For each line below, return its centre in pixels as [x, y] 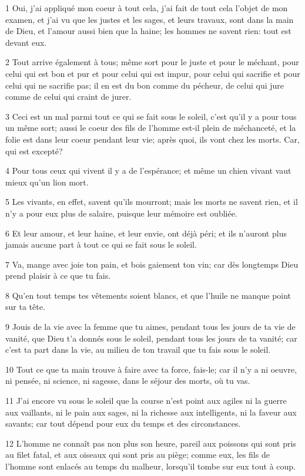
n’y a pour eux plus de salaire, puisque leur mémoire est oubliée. [121, 213]
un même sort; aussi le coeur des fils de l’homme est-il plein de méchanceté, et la [151, 128]
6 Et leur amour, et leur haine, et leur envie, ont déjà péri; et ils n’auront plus [146, 233]
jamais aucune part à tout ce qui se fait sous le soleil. [101, 244]
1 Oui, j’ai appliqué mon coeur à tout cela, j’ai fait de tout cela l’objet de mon [147, 8]
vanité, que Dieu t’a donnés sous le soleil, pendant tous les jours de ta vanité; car [151, 338]
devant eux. [26, 42]
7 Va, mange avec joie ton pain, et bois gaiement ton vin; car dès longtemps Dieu [152, 264]
